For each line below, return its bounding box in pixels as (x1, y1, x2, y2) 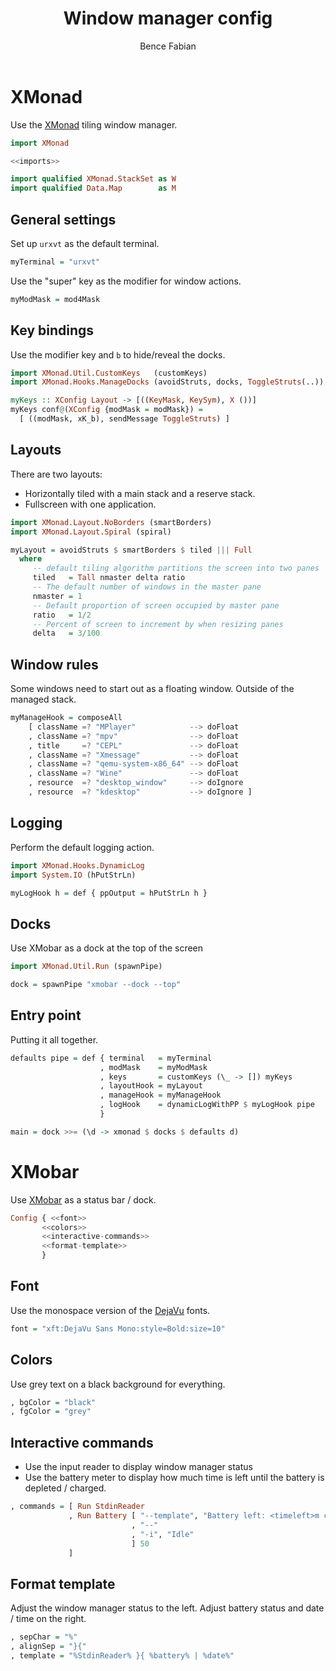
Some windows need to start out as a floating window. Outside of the (10, 683, 295, 695)
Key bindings (10, 322, 95, 339)
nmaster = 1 (32, 591, 83, 601)
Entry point (10, 1007, 82, 1024)
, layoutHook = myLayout (99, 1081, 203, 1091)
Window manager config (63, 7, 273, 30)
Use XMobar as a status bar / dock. (10, 1193, 157, 1206)
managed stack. (10, 693, 77, 706)
